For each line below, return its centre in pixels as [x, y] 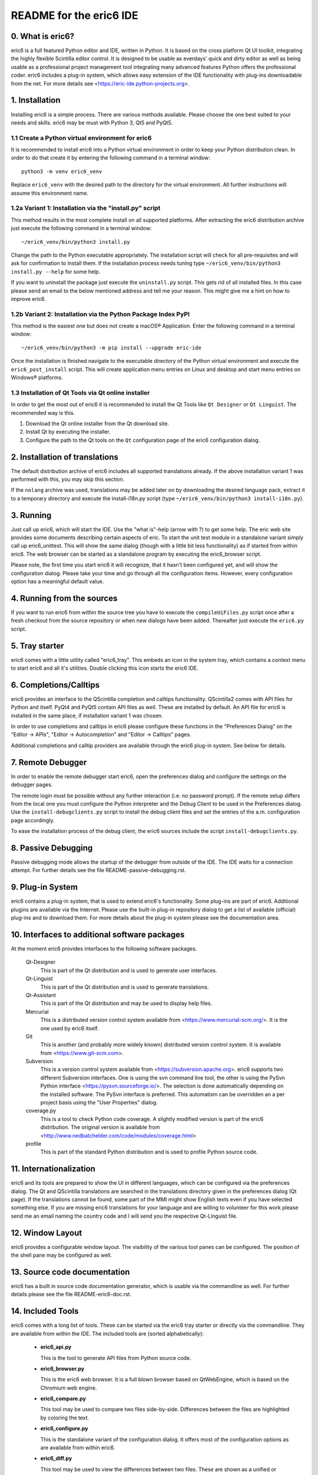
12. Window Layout [47, 1233]
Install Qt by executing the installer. [68, 432]
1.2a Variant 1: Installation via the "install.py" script [86, 208]
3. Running [31, 515]
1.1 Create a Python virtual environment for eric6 [81, 137]
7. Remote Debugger [49, 762]
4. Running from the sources [64, 598]
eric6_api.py [56, 1347]
